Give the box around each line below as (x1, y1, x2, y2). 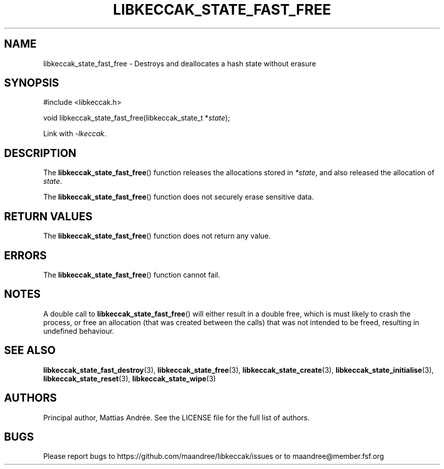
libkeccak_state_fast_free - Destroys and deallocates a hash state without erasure (43, 59, 316, 68)
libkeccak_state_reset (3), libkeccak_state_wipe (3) (43, 374, 216, 383)
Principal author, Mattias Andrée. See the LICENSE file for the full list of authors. (43, 413, 310, 422)
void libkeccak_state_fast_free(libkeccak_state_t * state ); (43, 113, 230, 123)
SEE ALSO (4, 344, 56, 357)
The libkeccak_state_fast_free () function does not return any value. (43, 231, 271, 241)
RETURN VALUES (4, 210, 93, 223)
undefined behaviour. (43, 326, 115, 335)
